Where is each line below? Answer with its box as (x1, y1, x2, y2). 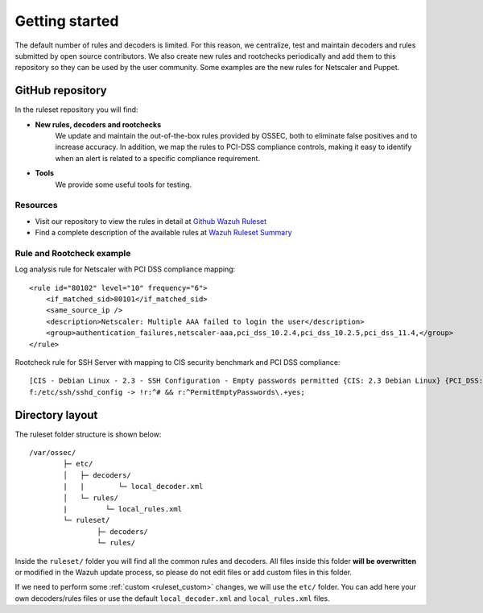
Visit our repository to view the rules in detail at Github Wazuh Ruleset (35, 216, 267, 226)
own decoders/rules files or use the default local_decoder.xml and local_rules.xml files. (14, 593, 330, 603)
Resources (14, 200, 58, 211)
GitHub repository (14, 84, 108, 97)
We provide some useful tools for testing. (55, 180, 192, 189)
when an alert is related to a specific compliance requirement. (55, 153, 261, 163)
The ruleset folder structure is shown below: (14, 429, 162, 439)
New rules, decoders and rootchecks (35, 119, 161, 129)
